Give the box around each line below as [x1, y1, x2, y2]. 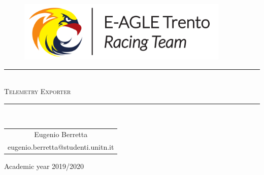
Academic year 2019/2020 [4, 161, 84, 171]
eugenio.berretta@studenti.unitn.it [8, 142, 114, 152]
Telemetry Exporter [4, 86, 71, 97]
